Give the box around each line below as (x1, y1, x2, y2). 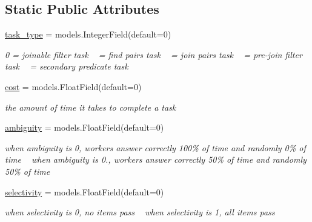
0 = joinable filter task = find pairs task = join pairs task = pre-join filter (5, 48, 302, 60)
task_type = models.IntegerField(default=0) (5, 28, 171, 41)
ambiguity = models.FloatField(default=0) (5, 121, 164, 134)
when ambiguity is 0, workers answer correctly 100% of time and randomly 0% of (5, 141, 306, 154)
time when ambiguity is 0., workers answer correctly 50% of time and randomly (5, 153, 307, 166)
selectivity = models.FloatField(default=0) (5, 185, 164, 198)
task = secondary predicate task (5, 60, 128, 73)
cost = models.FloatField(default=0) (5, 80, 142, 93)
